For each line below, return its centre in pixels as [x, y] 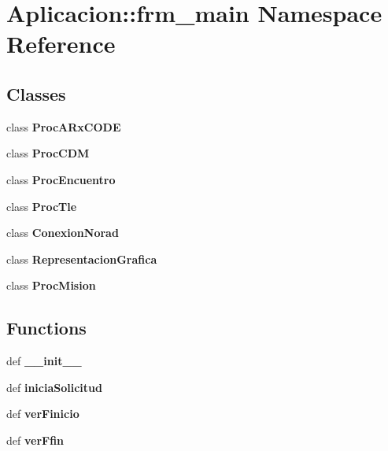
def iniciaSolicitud [54, 387]
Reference [61, 44]
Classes [36, 93]
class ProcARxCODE [64, 126]
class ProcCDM [48, 153]
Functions [46, 328]
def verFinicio [43, 414]
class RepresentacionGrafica [82, 259]
